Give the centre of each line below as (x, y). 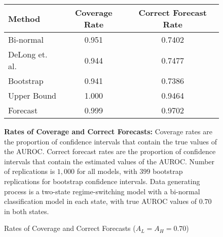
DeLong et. (28, 54)
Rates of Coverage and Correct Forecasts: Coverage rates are (108, 131)
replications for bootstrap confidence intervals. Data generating (102, 181)
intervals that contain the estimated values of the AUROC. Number (109, 161)
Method (24, 18)
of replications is (30, 171)
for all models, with (107, 171)
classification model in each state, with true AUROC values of (101, 201)
